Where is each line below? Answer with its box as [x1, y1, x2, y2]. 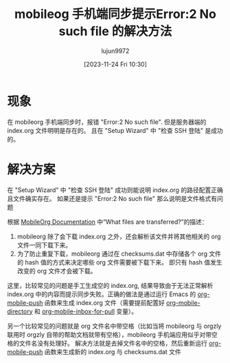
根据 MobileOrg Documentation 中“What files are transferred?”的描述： [7, 218, 208, 226]
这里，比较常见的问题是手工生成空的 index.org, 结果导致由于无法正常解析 [7, 281, 214, 289]
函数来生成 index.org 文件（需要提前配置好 [44, 298, 165, 307]
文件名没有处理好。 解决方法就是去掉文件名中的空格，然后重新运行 [19, 339, 207, 347]
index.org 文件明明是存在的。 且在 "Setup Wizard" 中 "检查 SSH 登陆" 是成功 [7, 126, 223, 134]
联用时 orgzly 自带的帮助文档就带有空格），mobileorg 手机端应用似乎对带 [7, 330, 212, 338]
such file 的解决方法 [58, 23, 172, 39]
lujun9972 [101, 46, 130, 55]
